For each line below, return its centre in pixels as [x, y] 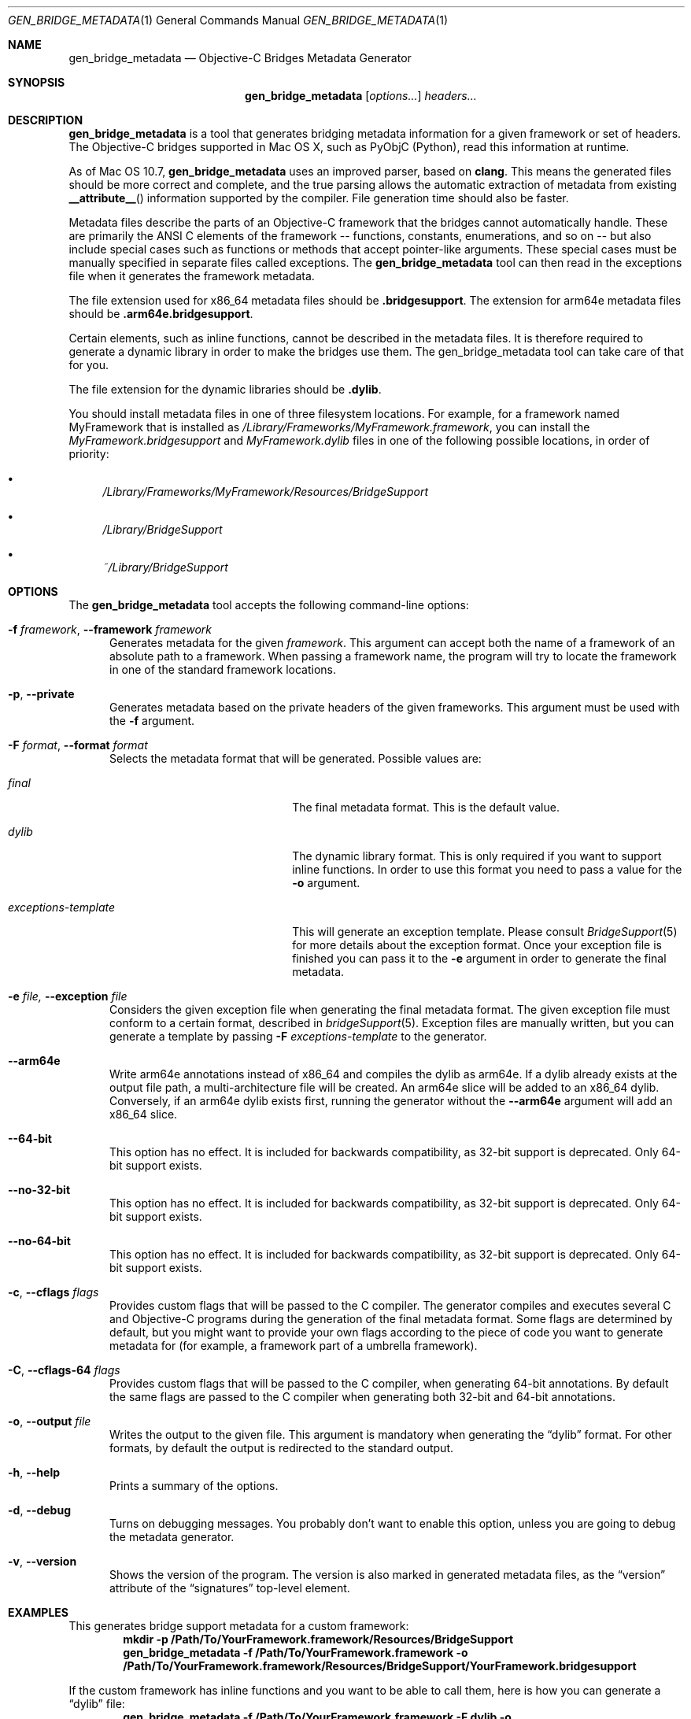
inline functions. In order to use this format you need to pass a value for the [487, 869]
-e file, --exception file [68, 996]
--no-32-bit [39, 1190]
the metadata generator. [172, 1537]
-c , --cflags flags [54, 1292]
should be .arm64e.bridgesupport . [161, 314]
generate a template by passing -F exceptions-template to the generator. [298, 1036]
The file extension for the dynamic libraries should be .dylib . [225, 389]
